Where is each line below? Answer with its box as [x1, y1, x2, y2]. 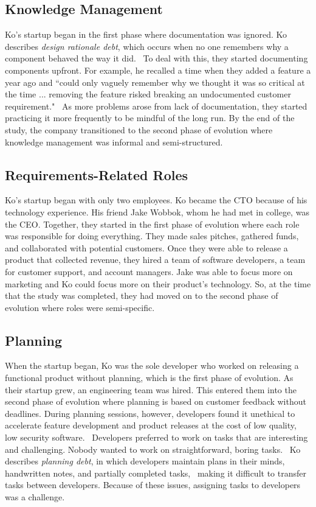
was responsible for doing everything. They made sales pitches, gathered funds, [5, 229, 299, 242]
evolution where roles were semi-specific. [5, 301, 155, 313]
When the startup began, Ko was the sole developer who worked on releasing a [5, 359, 299, 372]
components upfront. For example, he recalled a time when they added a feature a [5, 63, 311, 76]
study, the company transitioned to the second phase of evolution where [5, 123, 273, 136]
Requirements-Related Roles [5, 165, 188, 184]
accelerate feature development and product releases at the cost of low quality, [5, 419, 297, 432]
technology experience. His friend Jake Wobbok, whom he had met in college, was [5, 205, 309, 218]
